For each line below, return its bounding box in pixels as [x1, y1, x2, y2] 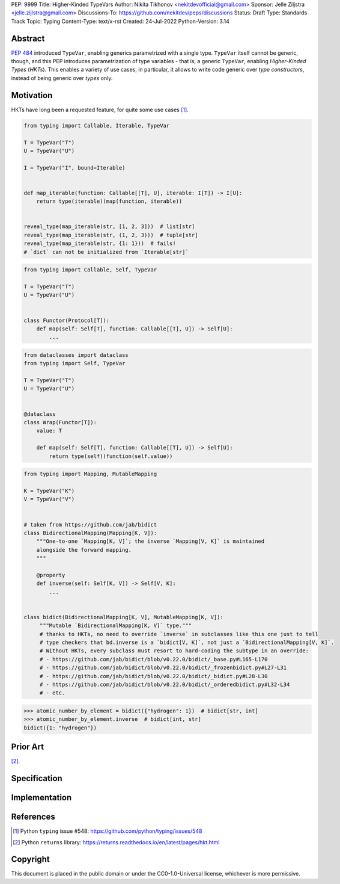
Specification [11, 773, 62, 784]
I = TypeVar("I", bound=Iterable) [23, 164, 126, 171]
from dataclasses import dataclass [23, 351, 129, 358]
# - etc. [39, 690, 65, 696]
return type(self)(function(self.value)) [49, 453, 173, 460]
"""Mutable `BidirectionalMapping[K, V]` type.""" [39, 622, 192, 629]
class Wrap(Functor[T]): [23, 419, 97, 426]
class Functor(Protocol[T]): [23, 317, 110, 324]
